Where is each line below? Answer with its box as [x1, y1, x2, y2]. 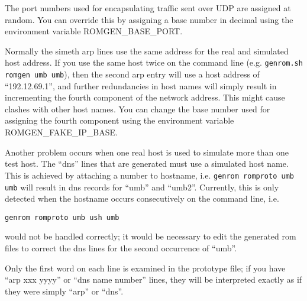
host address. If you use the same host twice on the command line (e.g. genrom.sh [5, 56, 303, 69]
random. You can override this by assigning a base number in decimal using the [5, 13, 293, 25]
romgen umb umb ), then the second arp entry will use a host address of [5, 68, 260, 80]
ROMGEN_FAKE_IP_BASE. [5, 126, 118, 138]
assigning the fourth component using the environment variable [5, 114, 234, 127]
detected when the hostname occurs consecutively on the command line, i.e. [5, 192, 279, 205]
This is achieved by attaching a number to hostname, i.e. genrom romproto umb [5, 169, 294, 181]
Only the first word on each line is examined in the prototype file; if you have [5, 261, 286, 274]
